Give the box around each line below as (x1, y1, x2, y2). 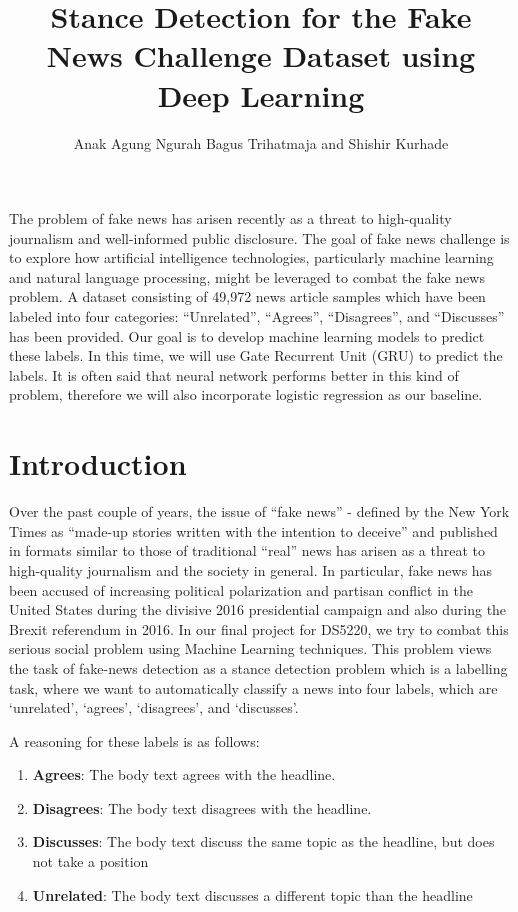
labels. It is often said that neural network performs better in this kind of (9, 364, 459, 385)
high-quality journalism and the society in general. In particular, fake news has (9, 559, 493, 580)
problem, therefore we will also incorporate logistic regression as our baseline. (9, 384, 483, 405)
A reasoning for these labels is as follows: (9, 730, 260, 751)
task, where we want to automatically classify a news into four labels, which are (9, 677, 498, 698)
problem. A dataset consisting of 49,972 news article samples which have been (9, 286, 486, 307)
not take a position (32, 851, 149, 872)
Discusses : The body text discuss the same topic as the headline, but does (32, 831, 495, 852)
